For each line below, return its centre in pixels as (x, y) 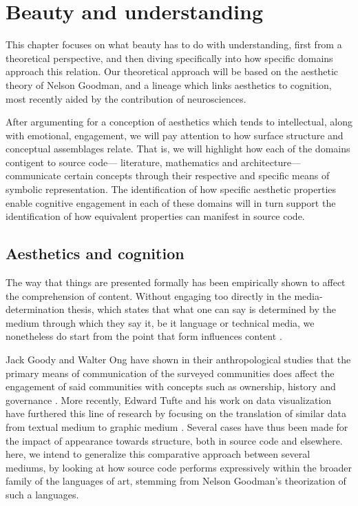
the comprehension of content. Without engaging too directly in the (148, 295)
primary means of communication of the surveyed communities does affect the (170, 373)
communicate (33, 175)
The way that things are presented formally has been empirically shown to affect (176, 282)
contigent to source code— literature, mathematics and (122, 162)
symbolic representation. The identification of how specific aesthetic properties (171, 189)
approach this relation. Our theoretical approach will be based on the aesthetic (172, 71)
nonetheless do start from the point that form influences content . (144, 336)
